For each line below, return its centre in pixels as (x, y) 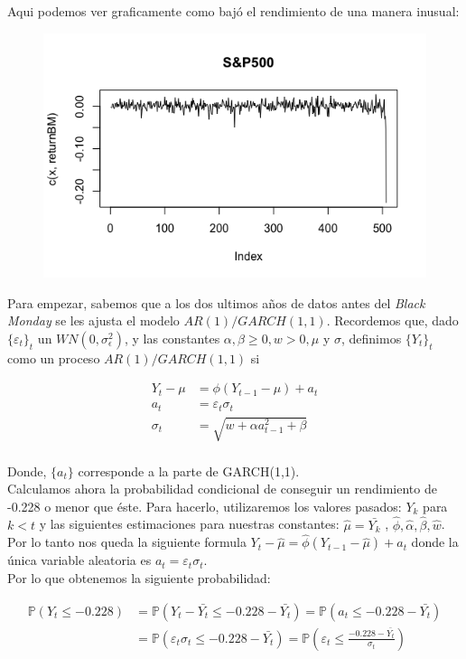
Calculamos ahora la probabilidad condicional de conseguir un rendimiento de (222, 489)
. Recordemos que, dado (392, 320)
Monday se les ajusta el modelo (93, 320)
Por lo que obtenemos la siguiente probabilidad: (139, 577)
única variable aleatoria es (79, 560)
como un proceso (54, 358)
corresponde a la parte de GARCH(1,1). (189, 471)
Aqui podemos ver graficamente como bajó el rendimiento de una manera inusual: (233, 11)
